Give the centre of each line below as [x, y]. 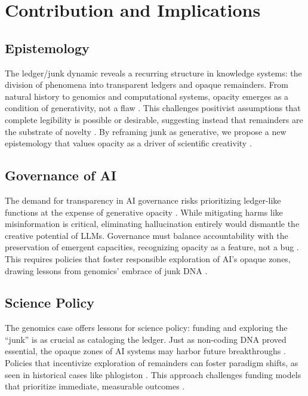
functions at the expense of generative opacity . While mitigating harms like [144, 212]
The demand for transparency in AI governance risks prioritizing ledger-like [143, 200]
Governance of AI [61, 175]
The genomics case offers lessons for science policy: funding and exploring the [146, 328]
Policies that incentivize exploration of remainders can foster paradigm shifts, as [152, 363]
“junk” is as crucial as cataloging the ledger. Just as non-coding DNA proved [146, 339]
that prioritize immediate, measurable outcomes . [95, 386]
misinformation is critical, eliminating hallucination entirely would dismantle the [152, 224]
